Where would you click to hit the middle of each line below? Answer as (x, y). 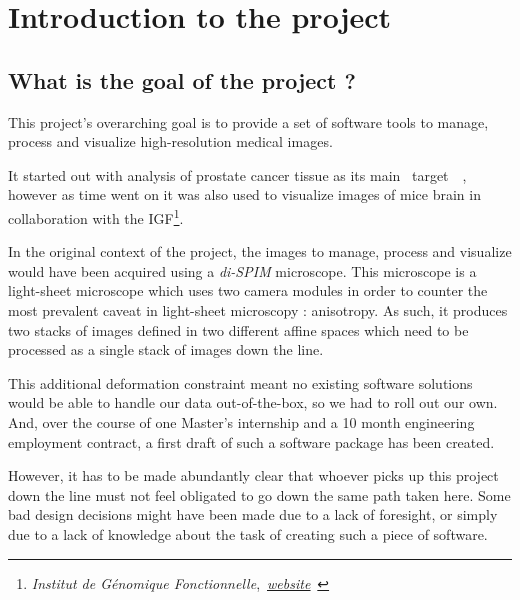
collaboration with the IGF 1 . (96, 216)
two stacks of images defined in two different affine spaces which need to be (238, 329)
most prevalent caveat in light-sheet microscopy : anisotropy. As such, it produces (258, 309)
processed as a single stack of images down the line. (166, 349)
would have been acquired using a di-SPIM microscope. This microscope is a (242, 270)
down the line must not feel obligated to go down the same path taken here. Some (259, 494)
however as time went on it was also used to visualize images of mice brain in (244, 194)
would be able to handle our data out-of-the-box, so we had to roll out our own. (253, 402)
